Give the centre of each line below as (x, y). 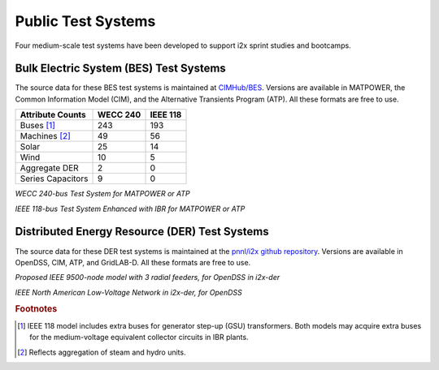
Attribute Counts (53, 115)
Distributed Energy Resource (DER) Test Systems (142, 232)
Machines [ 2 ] (45, 136)
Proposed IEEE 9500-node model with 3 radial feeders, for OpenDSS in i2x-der (148, 277)
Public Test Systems (85, 21)
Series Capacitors (54, 179)
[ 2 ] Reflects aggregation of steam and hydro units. (102, 352)
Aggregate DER (49, 168)
